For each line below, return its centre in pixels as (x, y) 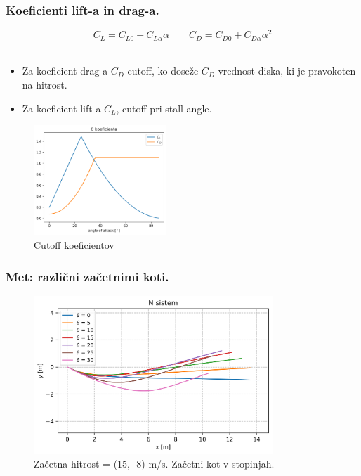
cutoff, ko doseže (163, 71)
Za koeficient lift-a (61, 108)
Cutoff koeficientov (74, 245)
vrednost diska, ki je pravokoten (287, 71)
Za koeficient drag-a (65, 71)
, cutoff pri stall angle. (164, 108)
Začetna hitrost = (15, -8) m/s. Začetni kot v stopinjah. (154, 464)
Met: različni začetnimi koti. (87, 276)
